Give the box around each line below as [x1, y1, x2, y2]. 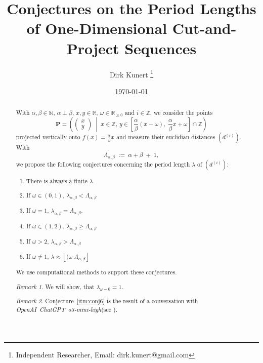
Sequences [124, 37, 197, 58]
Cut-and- [172, 18, 237, 38]
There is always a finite [26, 176, 87, 185]
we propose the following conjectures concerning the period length [16, 159, 190, 168]
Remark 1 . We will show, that [16, 282, 95, 291]
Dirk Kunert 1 [109, 67, 154, 79]
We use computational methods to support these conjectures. [16, 268, 177, 276]
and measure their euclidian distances [116, 133, 215, 141]
